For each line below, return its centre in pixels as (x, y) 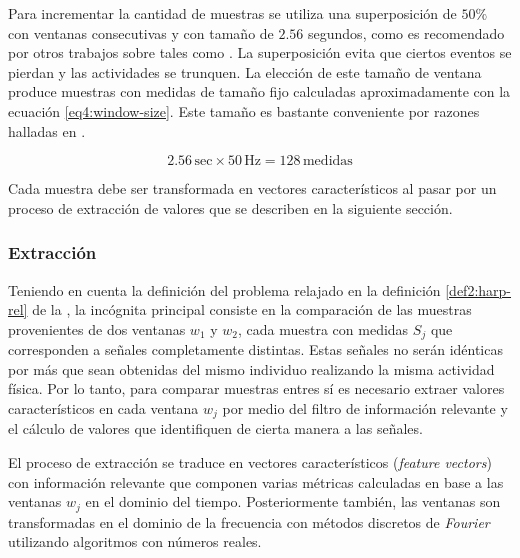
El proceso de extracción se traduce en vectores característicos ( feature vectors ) (250, 462)
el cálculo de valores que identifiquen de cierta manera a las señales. (215, 428)
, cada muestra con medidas (323, 328)
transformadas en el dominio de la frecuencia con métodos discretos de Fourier (249, 521)
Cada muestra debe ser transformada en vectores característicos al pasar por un (252, 188)
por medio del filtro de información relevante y (365, 407)
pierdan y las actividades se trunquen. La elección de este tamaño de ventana (245, 71)
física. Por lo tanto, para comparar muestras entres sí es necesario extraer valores (256, 388)
